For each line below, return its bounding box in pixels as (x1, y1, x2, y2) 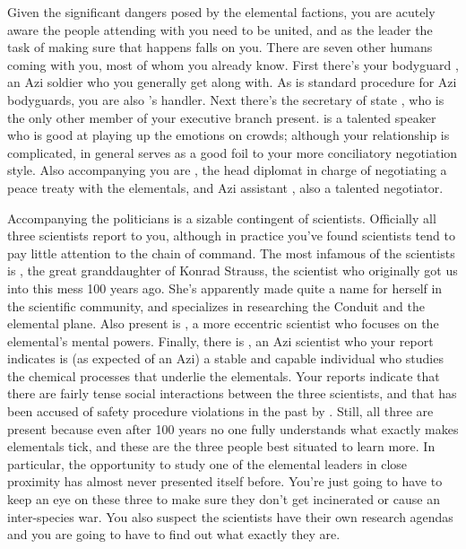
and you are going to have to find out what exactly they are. (7, 525, 341, 544)
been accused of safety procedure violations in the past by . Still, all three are (7, 402, 434, 421)
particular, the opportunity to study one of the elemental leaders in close (7, 454, 408, 473)
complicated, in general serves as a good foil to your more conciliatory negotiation (7, 143, 458, 161)
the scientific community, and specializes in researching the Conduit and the (7, 296, 425, 315)
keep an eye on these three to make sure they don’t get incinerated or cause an (7, 490, 440, 509)
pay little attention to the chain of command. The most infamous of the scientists (7, 243, 455, 262)
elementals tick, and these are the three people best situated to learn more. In (7, 437, 436, 456)
